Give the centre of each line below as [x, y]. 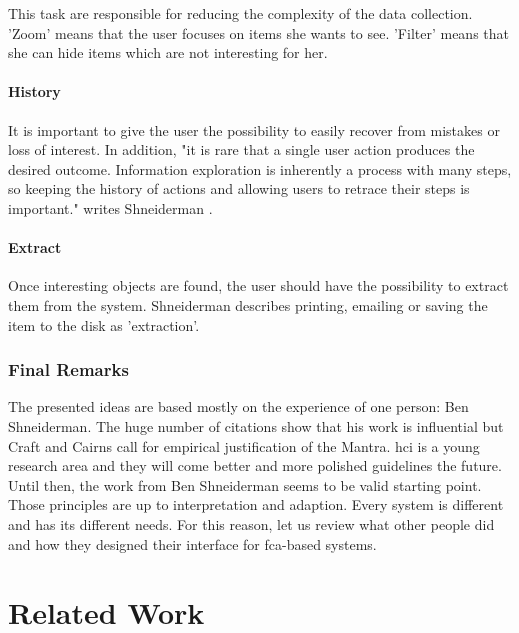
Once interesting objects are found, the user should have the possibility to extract [258, 285]
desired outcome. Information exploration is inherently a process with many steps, [260, 168]
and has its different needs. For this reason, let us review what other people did [251, 523]
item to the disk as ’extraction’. [104, 324]
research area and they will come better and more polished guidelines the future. [255, 465]
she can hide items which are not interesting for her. [168, 52]
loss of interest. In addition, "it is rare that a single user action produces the [241, 149]
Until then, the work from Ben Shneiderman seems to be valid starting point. [245, 484]
